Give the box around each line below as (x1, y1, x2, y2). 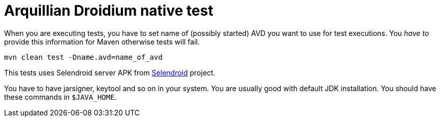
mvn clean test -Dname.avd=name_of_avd (4, 53, 163, 61)
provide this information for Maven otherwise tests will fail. (4, 37, 200, 46)
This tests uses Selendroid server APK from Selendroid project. (4, 68, 215, 77)
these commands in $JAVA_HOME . (4, 92, 117, 101)
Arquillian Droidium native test (4, 2, 213, 19)
